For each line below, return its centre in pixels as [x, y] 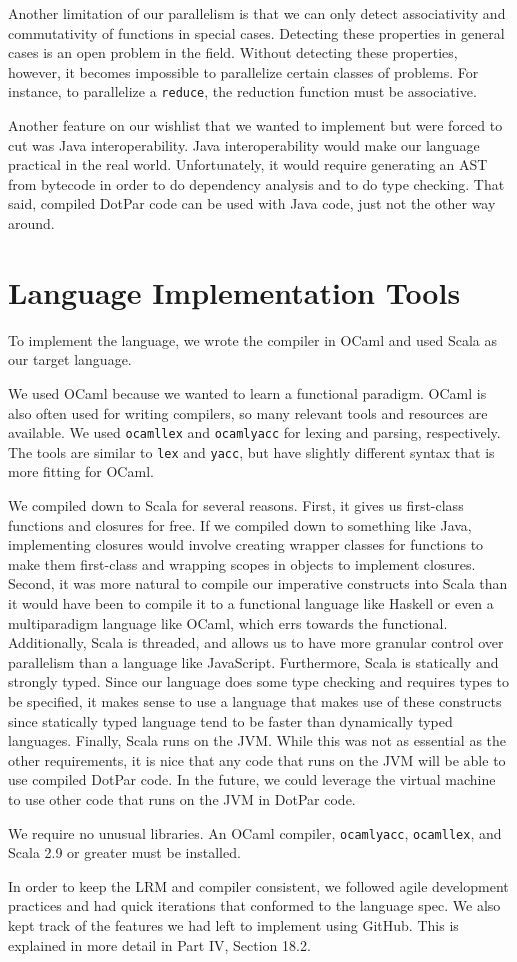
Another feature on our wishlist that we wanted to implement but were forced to [255, 125]
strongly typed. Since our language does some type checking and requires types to [259, 681]
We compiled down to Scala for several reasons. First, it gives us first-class [236, 505]
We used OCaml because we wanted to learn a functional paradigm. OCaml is [247, 392]
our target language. [70, 359]
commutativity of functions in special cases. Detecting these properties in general [256, 32]
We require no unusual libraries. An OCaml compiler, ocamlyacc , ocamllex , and [255, 832]
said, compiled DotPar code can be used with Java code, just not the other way [252, 203]
